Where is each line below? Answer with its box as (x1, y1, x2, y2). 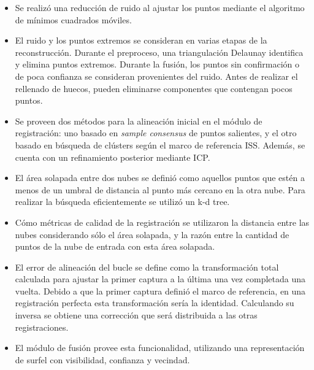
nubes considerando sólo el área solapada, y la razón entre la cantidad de (15, 228, 289, 241)
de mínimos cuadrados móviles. (15, 13, 132, 26)
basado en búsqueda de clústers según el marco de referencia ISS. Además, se (15, 138, 305, 151)
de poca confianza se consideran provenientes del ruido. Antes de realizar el (15, 69, 298, 82)
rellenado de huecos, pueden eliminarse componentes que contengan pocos (15, 82, 293, 94)
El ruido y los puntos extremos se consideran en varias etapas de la (15, 34, 267, 47)
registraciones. (15, 320, 69, 333)
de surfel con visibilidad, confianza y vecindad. (15, 353, 190, 366)
